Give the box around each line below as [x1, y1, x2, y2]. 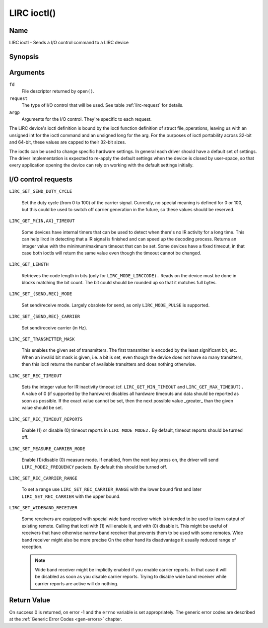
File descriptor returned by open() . [21, 88, 94, 94]
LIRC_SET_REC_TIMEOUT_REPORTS [9, 416, 83, 422]
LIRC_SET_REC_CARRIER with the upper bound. [21, 493, 121, 499]
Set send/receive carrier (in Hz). [21, 324, 88, 330]
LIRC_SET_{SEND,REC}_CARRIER [9, 314, 80, 319]
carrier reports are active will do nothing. [35, 580, 119, 586]
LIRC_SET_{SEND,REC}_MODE [9, 291, 72, 297]
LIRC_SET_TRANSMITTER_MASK [9, 336, 75, 342]
